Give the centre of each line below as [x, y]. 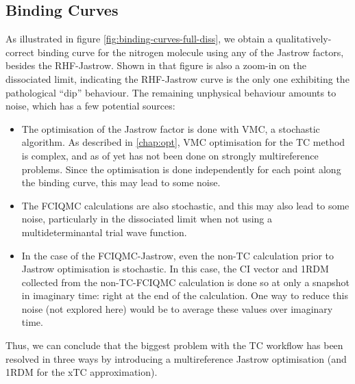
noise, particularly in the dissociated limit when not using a [147, 219]
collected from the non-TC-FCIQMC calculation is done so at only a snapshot [185, 282]
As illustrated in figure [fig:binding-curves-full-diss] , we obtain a [139, 39]
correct [20, 52]
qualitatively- [304, 39]
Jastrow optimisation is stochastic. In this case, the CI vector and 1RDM [175, 269]
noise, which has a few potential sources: [90, 106]
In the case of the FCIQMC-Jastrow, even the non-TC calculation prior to [178, 255]
